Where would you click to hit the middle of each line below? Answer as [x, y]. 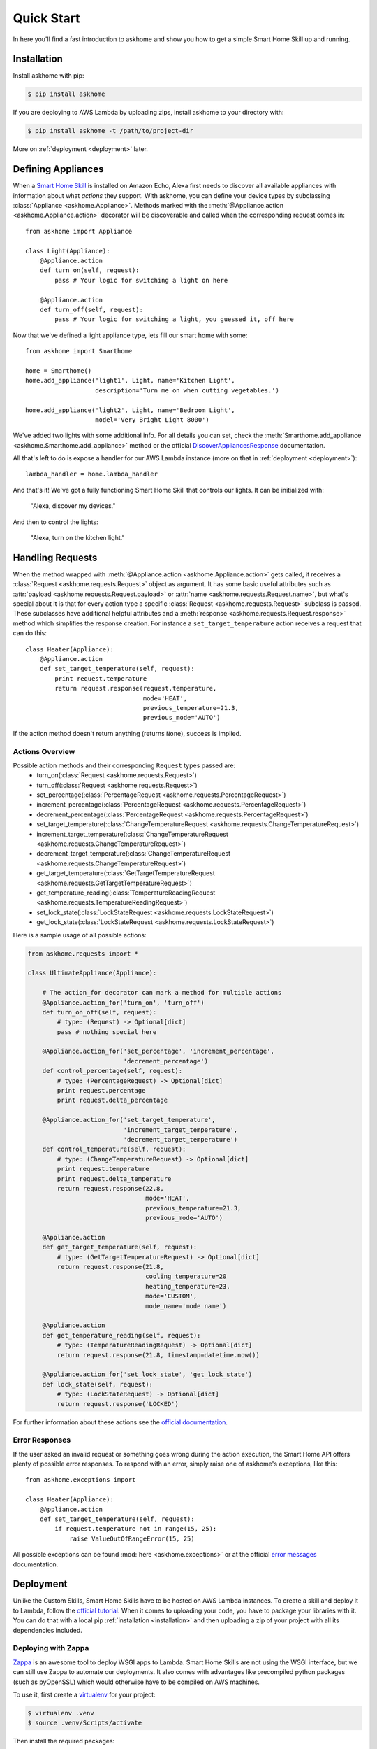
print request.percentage [101, 1091]
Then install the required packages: [64, 1741]
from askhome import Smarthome [79, 351]
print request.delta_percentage [112, 1100]
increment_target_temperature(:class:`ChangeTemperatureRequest [132, 834]
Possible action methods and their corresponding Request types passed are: [124, 765]
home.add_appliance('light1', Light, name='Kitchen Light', [130, 381]
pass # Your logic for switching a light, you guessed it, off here [175, 319]
